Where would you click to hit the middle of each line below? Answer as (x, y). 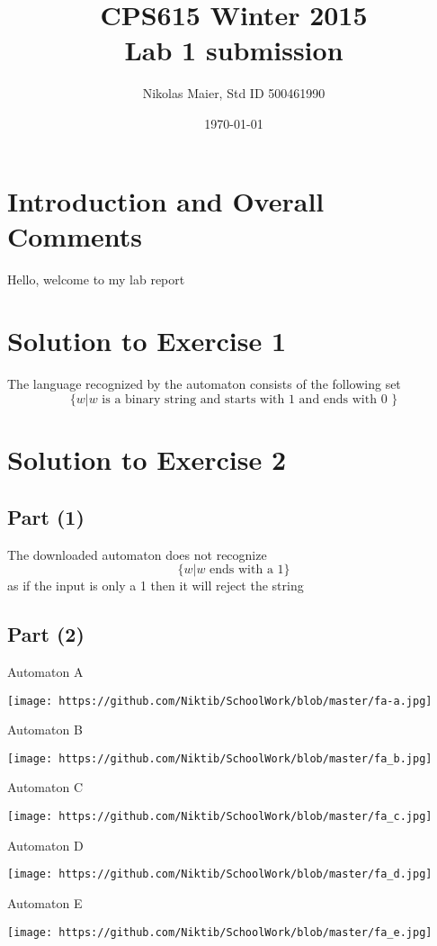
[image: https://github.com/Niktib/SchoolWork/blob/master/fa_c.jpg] (220, 816)
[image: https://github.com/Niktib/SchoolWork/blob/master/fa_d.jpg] (220, 874)
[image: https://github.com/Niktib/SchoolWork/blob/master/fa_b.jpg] (220, 758)
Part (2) (46, 634)
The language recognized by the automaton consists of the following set (204, 384)
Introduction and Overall (166, 200)
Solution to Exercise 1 (147, 341)
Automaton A (45, 671)
